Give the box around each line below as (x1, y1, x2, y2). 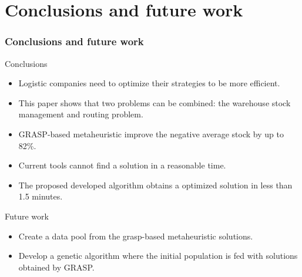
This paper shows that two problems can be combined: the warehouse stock (18, 96, 291, 109)
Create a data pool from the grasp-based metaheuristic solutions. (18, 229, 253, 242)
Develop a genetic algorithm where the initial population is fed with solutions (18, 249, 298, 262)
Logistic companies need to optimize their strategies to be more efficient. (18, 77, 280, 89)
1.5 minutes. (18, 190, 63, 202)
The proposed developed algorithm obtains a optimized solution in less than (18, 178, 293, 191)
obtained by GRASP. (18, 261, 95, 273)
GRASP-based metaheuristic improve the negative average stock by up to (18, 127, 284, 140)
